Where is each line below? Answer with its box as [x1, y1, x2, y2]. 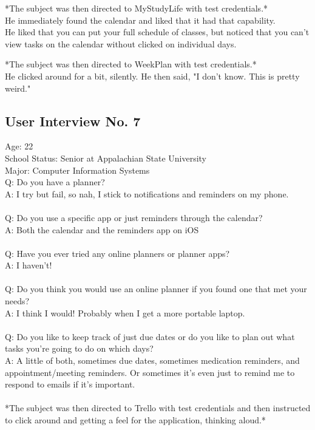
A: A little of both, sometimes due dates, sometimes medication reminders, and [5, 354, 300, 367]
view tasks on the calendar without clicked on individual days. [5, 37, 237, 50]
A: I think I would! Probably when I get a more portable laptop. [5, 306, 245, 319]
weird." [5, 81, 31, 94]
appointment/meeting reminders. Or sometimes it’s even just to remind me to [5, 366, 295, 378]
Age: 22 [5, 140, 33, 152]
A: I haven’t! [5, 259, 52, 271]
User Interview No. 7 [5, 111, 141, 130]
